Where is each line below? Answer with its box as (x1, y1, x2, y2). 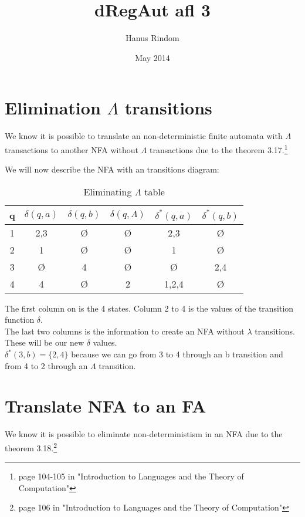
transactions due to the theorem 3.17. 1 (149, 141, 288, 156)
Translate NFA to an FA (5, 394, 206, 418)
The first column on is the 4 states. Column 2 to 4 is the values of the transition (5, 302, 294, 314)
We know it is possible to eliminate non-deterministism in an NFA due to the (5, 428, 283, 440)
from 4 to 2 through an (5, 359, 88, 371)
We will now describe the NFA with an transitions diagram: (5, 163, 219, 175)
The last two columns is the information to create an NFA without (5, 325, 245, 337)
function (5, 313, 35, 326)
